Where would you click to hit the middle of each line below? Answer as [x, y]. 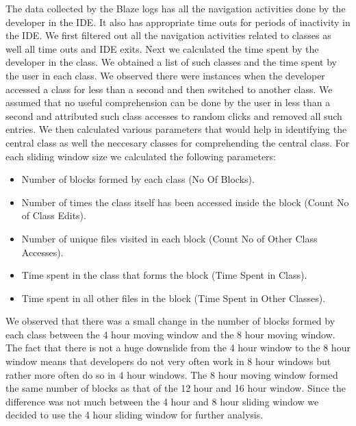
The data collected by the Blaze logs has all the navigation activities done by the [176, 8]
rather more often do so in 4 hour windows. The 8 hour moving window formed [172, 374]
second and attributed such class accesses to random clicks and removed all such [174, 115]
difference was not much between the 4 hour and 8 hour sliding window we [162, 401]
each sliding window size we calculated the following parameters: [141, 156]
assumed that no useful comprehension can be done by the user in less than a [168, 102]
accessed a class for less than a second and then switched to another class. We [169, 89]
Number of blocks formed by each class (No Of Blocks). [138, 179]
